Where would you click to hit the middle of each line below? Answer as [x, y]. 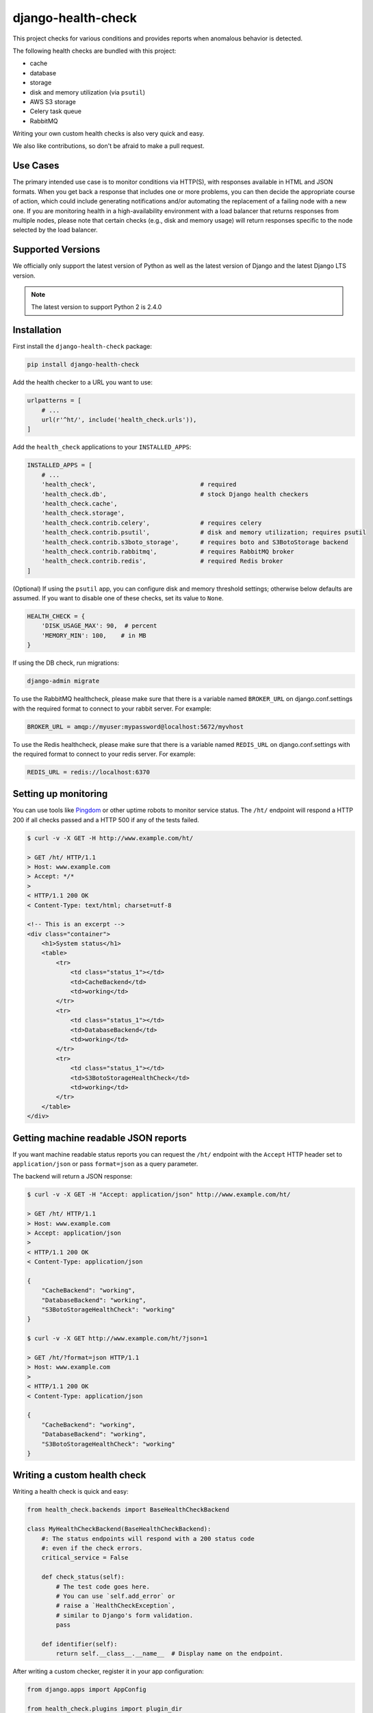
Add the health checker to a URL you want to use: [83, 382]
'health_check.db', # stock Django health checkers [175, 494]
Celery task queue [56, 111]
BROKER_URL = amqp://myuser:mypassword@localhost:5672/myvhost [136, 727]
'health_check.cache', [79, 503]
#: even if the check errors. [92, 1548]
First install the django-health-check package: [82, 347]
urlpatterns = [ [54, 400]
